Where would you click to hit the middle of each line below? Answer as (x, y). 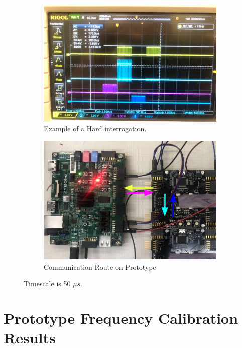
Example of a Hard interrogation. (95, 128)
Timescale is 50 (47, 283)
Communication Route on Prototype (100, 266)
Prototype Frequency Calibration (121, 318)
